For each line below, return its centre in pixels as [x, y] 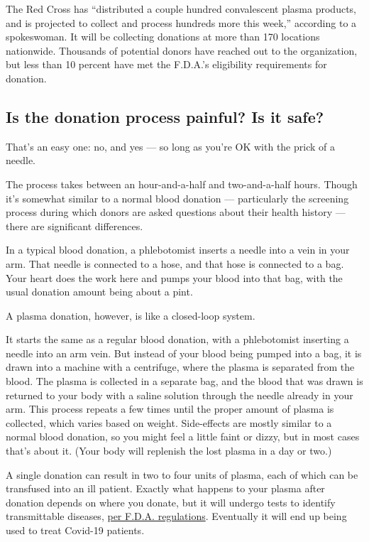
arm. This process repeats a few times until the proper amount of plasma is [170, 409]
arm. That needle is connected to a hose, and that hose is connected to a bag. [175, 263]
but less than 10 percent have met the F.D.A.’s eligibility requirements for [166, 64]
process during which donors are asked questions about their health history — [176, 212]
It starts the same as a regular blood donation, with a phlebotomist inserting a [177, 339]
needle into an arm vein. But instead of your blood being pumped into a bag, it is [184, 353]
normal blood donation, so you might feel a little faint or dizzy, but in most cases [183, 437]
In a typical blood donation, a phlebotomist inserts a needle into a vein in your [178, 250]
